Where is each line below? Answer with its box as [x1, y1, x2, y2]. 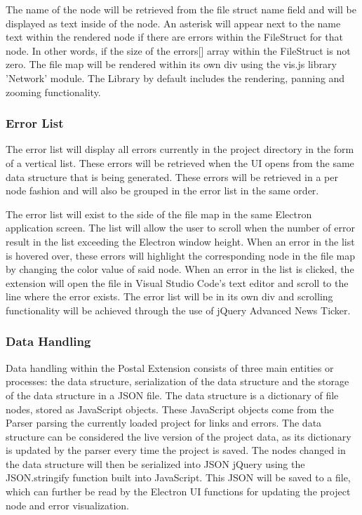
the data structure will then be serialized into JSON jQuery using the [6, 456, 305, 471]
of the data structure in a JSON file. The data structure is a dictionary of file [6, 387, 339, 402]
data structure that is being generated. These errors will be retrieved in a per [6, 169, 338, 184]
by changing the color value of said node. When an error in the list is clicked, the [6, 262, 354, 276]
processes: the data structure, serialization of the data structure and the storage [6, 374, 349, 389]
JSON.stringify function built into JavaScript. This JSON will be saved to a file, [6, 470, 351, 485]
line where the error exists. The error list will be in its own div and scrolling [6, 289, 333, 304]
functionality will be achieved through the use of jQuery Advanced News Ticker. [6, 302, 351, 317]
